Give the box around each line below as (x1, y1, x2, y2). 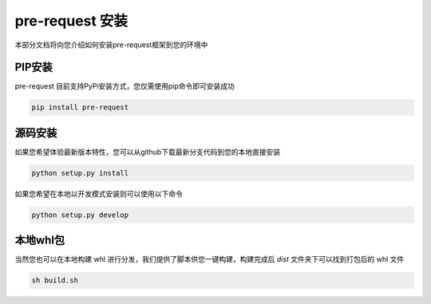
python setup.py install (31, 168, 129, 177)
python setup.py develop (31, 210, 129, 219)
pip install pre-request (31, 103, 129, 112)
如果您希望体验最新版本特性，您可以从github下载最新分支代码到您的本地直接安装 (14, 147, 281, 156)
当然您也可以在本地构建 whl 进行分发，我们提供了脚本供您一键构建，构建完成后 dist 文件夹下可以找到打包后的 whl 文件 (14, 255, 405, 264)
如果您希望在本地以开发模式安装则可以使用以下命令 (14, 188, 183, 199)
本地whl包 (14, 234, 65, 247)
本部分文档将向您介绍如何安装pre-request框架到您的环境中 (14, 40, 208, 49)
